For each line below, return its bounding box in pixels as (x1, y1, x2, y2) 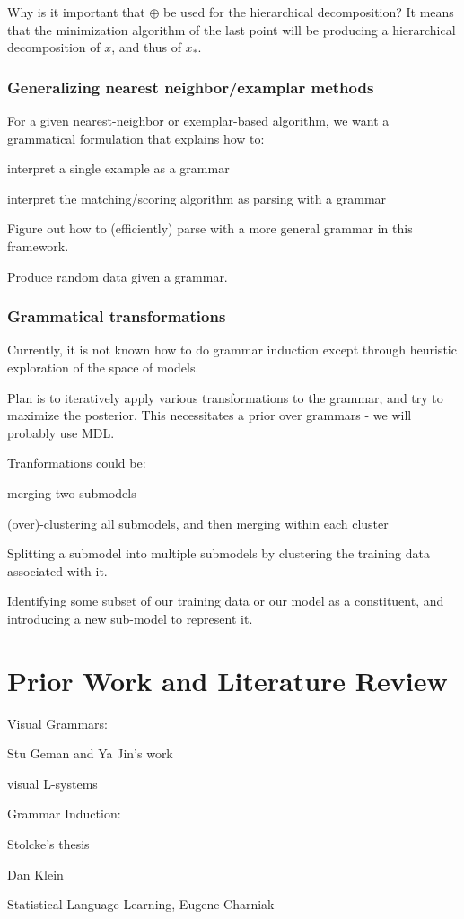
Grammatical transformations (7, 305, 226, 328)
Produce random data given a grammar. (7, 267, 228, 285)
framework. (7, 236, 69, 255)
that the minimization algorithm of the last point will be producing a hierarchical (7, 20, 456, 39)
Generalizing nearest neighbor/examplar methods (7, 75, 374, 98)
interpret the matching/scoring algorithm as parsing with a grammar (7, 188, 387, 207)
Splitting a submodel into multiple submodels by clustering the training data (7, 544, 431, 563)
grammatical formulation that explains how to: (7, 128, 265, 147)
